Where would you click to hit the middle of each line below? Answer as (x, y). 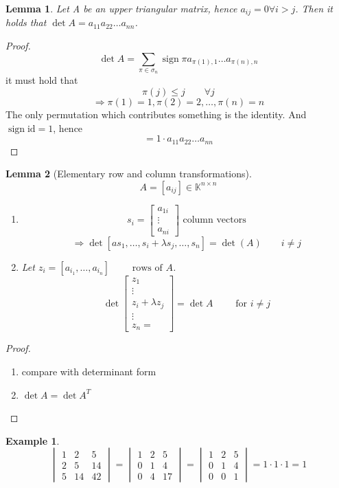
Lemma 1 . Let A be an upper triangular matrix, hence (121, 8)
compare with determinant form (89, 371)
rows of (147, 268)
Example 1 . (33, 440)
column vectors (214, 220)
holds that (26, 22)
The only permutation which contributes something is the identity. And (156, 114)
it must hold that (42, 80)
